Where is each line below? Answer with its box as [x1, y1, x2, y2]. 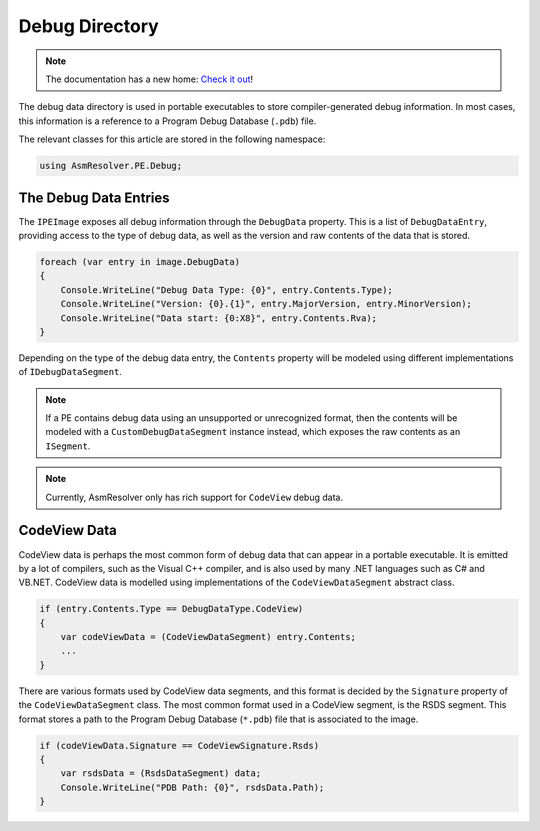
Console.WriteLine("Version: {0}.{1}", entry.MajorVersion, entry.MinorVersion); [60, 298, 472, 310]
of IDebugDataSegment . [18, 366, 122, 378]
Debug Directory [18, 15, 159, 37]
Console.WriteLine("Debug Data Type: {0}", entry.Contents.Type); [60, 284, 394, 295]
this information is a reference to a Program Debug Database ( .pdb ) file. [18, 115, 317, 127]
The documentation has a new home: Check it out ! [45, 73, 254, 85]
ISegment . [45, 440, 91, 452]
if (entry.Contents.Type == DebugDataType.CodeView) [39, 603, 304, 615]
